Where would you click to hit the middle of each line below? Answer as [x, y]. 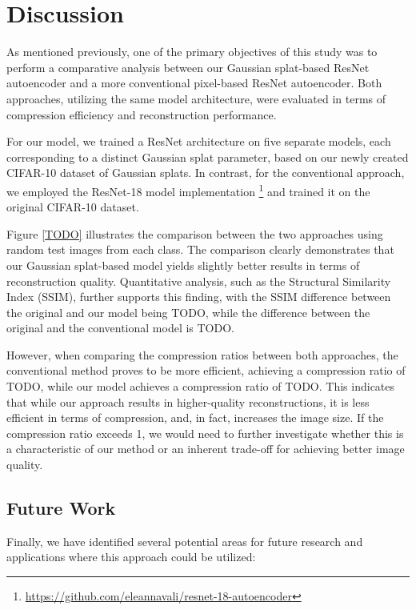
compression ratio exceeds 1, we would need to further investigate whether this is [205, 433]
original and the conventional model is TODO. [120, 328]
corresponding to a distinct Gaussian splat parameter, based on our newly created [208, 157]
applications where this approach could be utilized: [131, 557]
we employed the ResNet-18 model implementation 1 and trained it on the [188, 190]
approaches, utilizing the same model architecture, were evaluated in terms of [196, 98]
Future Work [61, 508]
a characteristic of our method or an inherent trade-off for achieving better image [206, 449]
